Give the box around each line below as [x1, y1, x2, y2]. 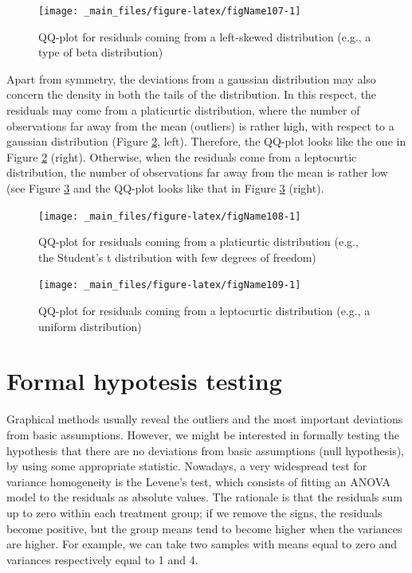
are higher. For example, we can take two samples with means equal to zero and [6, 536, 398, 552]
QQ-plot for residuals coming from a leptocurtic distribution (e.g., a [38, 302, 371, 319]
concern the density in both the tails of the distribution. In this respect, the [6, 86, 377, 103]
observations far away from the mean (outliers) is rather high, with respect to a [6, 117, 394, 134]
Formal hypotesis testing [6, 364, 282, 397]
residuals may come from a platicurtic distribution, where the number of [6, 102, 360, 119]
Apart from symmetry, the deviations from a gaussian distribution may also [6, 70, 376, 87]
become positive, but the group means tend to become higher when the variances [6, 520, 402, 536]
